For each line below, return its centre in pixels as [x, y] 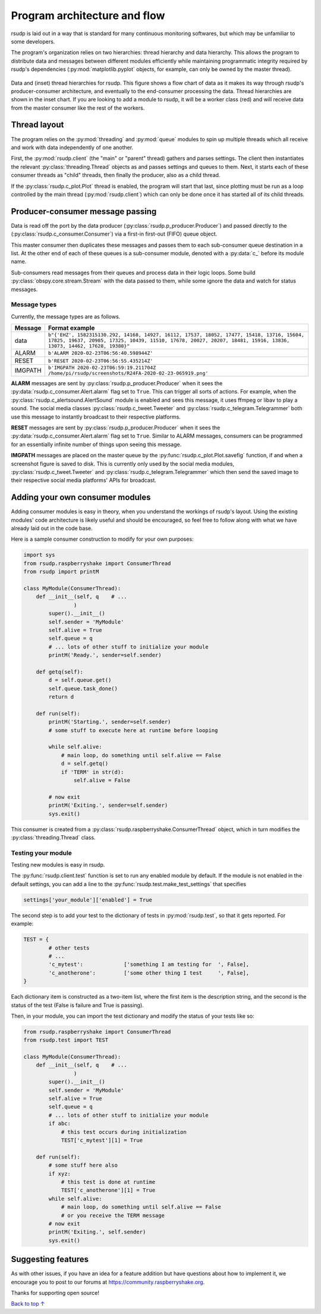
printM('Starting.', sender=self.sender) [110, 722]
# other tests [69, 948]
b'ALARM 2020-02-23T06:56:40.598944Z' [100, 353]
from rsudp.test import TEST [66, 1040]
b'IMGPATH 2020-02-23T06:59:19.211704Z [102, 368]
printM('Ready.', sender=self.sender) [105, 655]
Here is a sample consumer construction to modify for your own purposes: [102, 539]
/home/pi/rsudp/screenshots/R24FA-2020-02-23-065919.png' [128, 374]
